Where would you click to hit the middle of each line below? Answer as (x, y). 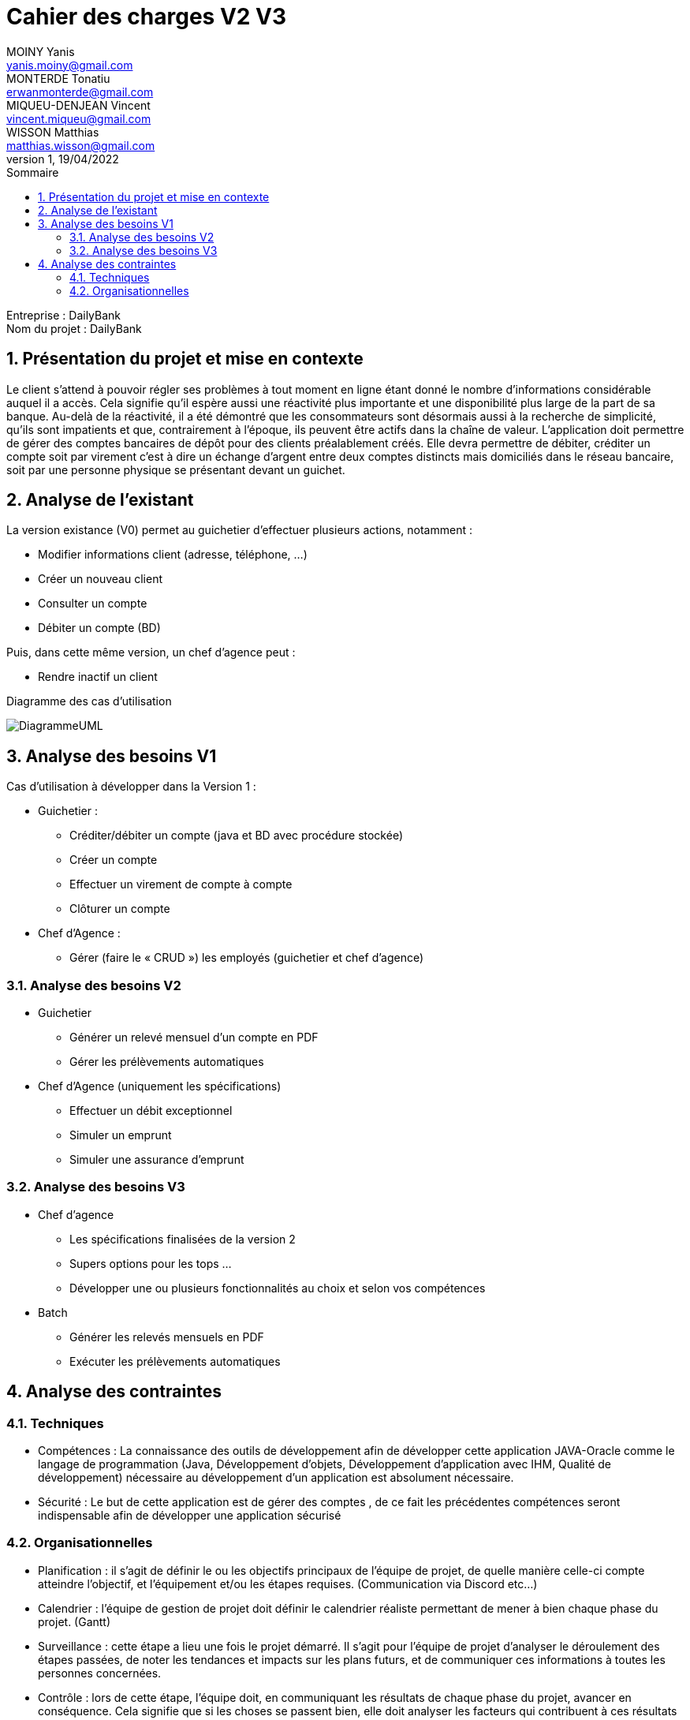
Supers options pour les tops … (151, 1263)
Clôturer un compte (120, 909)
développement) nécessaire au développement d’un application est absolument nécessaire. (276, 1477)
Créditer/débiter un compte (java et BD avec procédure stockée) (237, 836)
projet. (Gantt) (75, 1621)
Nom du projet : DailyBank (74, 328)
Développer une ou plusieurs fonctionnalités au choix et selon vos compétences (278, 1288)
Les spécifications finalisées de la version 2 (183, 1239)
